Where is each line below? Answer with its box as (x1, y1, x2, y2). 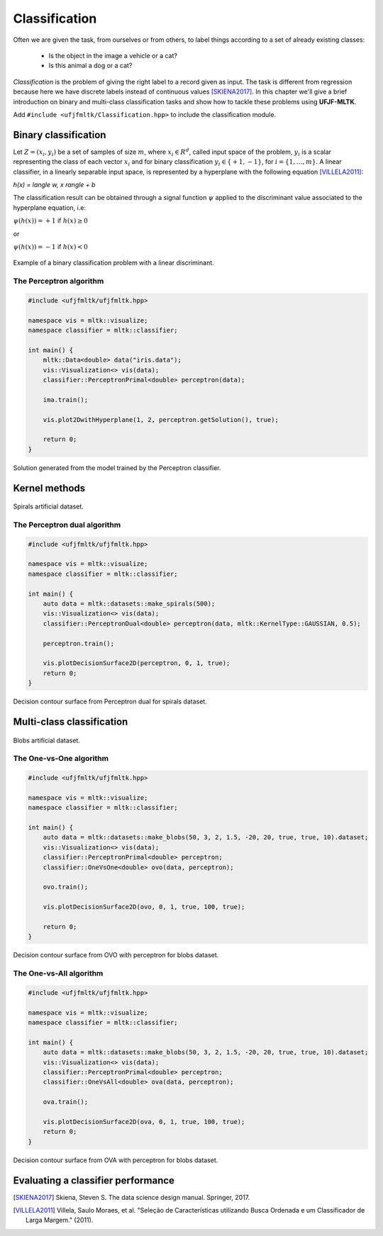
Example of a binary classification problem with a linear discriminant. (13, 259, 214, 267)
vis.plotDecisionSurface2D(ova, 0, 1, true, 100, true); (43, 1118, 245, 1125)
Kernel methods (13, 482, 86, 494)
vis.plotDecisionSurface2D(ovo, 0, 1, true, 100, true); (43, 903, 245, 911)
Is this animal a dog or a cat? (48, 61, 133, 70)
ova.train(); (43, 1098, 89, 1106)
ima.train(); (43, 396, 89, 403)
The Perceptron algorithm (13, 277, 104, 286)
